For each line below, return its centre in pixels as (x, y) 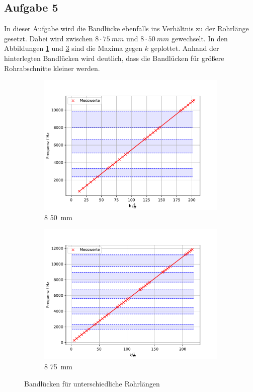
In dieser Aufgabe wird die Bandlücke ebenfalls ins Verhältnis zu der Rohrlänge (126, 28)
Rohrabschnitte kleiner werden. (52, 68)
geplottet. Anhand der (185, 48)
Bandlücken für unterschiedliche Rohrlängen (92, 383)
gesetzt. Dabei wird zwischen (49, 38)
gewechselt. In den (200, 38)
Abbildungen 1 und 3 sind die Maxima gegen (73, 48)
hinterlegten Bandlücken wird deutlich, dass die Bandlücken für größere (114, 58)
